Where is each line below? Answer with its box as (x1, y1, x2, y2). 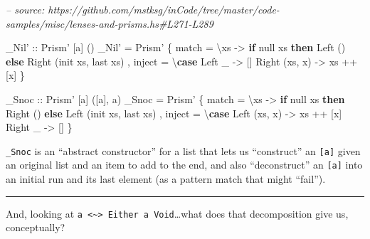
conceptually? (6, 220, 65, 235)
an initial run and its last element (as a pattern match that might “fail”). (6, 171, 326, 186)
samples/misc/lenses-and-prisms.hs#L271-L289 (6, 16, 213, 31)
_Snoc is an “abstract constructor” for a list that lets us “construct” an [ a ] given (6, 143, 361, 158)
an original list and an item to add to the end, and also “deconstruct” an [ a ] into (6, 157, 363, 172)
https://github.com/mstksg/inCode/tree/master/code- (48, 2, 280, 16)
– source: (6, 2, 45, 16)
